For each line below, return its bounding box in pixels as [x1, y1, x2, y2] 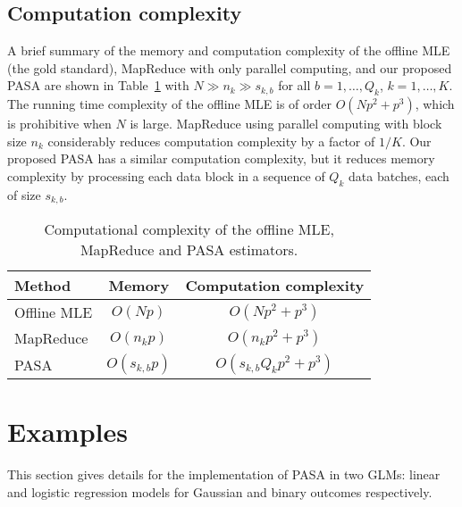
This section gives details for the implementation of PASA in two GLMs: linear [7, 465, 441, 484]
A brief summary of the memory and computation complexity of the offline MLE [7, 41, 450, 60]
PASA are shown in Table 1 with [7, 76, 189, 95]
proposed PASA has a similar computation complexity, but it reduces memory [7, 149, 435, 168]
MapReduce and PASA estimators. [80, 239, 298, 261]
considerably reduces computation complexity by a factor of [47, 131, 375, 150]
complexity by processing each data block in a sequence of [7, 166, 325, 185]
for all [278, 76, 311, 95]
